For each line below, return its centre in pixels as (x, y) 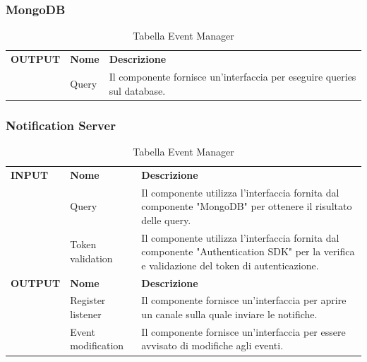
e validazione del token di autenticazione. (230, 265)
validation (91, 258)
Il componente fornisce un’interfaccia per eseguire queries (233, 76)
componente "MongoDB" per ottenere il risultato (247, 206)
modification (97, 345)
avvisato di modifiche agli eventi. (212, 345)
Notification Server (61, 125)
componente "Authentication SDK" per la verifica (248, 251)
